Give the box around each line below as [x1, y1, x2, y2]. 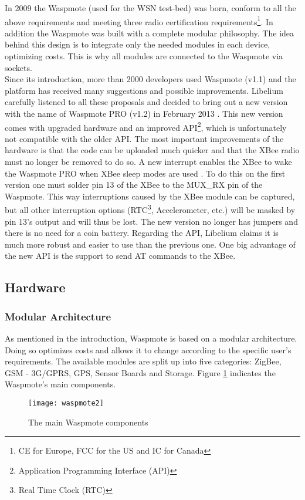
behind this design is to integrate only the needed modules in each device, [5, 38, 270, 50]
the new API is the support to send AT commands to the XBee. [5, 249, 236, 262]
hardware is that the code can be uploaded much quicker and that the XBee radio [5, 144, 300, 156]
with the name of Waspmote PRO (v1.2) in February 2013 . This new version [5, 107, 283, 119]
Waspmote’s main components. [5, 378, 116, 390]
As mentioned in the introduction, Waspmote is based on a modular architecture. [5, 332, 297, 344]
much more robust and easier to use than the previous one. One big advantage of [5, 238, 296, 250]
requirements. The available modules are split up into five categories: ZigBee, [5, 355, 282, 367]
